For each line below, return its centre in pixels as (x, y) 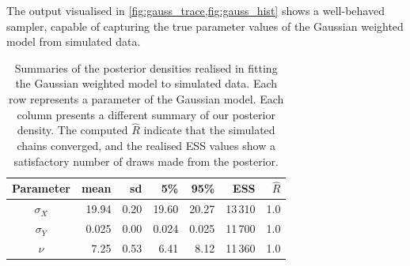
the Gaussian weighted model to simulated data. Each (146, 83)
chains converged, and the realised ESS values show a (146, 145)
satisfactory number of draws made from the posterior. (146, 161)
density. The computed (72, 130)
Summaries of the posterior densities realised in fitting (146, 67)
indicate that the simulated (209, 130)
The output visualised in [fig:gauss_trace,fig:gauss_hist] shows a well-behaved (196, 10)
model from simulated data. (74, 41)
